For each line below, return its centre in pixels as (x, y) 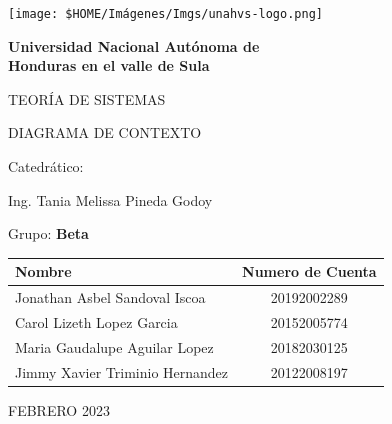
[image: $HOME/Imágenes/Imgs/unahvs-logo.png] (165, 14)
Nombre (43, 271)
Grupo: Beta (48, 233)
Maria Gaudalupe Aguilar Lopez (114, 346)
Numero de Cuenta (309, 271)
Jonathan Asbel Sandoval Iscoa (110, 297)
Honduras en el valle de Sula (109, 65)
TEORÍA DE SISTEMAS (87, 98)
